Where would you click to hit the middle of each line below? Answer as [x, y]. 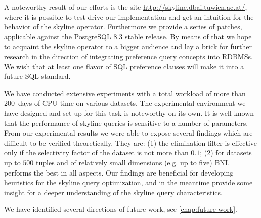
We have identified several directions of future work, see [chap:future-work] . [121, 209]
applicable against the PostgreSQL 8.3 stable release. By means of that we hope [128, 36]
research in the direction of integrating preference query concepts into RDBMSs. [128, 56]
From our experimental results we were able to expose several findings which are [128, 133]
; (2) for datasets [226, 152]
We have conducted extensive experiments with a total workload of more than [125, 93]
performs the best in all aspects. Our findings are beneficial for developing [119, 172]
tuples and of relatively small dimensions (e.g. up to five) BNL [133, 162]
